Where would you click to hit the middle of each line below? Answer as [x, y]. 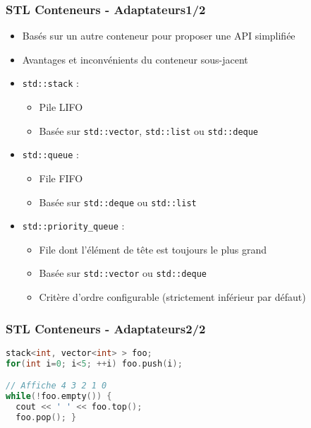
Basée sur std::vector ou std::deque [123, 273]
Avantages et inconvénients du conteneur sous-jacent [135, 59]
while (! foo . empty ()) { [59, 397]
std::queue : [50, 154]
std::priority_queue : [73, 226]
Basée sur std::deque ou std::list [118, 202]
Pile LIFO [61, 107]
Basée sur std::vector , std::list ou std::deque [149, 130]
